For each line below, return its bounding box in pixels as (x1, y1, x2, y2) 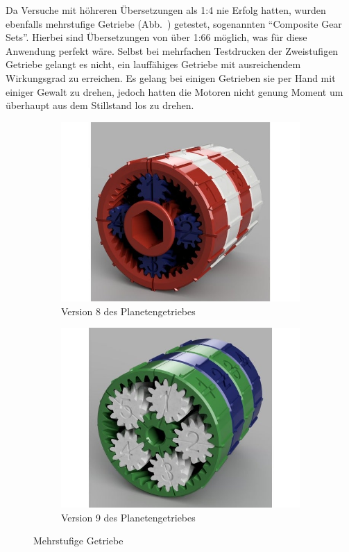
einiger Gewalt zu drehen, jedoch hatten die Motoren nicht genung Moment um (6, 84, 343, 99)
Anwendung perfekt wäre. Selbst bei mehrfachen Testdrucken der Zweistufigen (6, 43, 339, 58)
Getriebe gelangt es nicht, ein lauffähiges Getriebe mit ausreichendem (6, 57, 301, 72)
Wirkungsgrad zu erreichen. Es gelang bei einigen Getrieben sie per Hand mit (6, 70, 336, 85)
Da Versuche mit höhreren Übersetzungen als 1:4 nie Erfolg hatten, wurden (6, 3, 326, 17)
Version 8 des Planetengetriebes (61, 303, 196, 318)
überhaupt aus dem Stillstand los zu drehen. (6, 98, 194, 112)
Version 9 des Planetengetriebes (61, 510, 196, 524)
